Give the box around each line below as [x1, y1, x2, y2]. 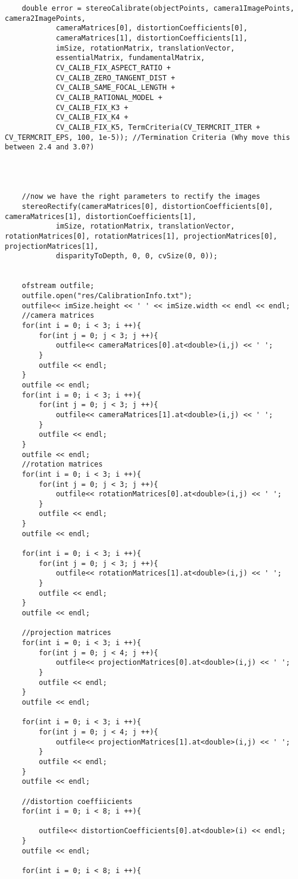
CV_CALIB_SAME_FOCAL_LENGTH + [55, 83, 175, 92]
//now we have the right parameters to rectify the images [21, 192, 261, 201]
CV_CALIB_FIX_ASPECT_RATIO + [55, 63, 171, 72]
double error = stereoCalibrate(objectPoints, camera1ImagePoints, [21, 4, 294, 12]
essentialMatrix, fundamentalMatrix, [55, 54, 205, 62]
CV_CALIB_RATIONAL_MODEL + [55, 93, 162, 102]
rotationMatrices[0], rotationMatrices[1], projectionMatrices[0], [5, 232, 278, 241]
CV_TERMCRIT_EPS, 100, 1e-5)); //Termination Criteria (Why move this [5, 133, 290, 142]
